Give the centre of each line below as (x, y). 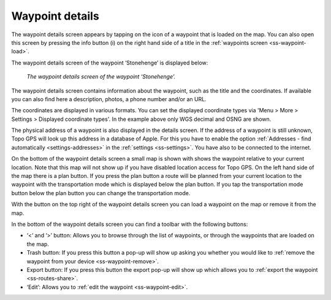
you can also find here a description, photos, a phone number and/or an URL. (109, 99)
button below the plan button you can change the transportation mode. (101, 193)
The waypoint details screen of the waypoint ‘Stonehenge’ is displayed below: (110, 63)
